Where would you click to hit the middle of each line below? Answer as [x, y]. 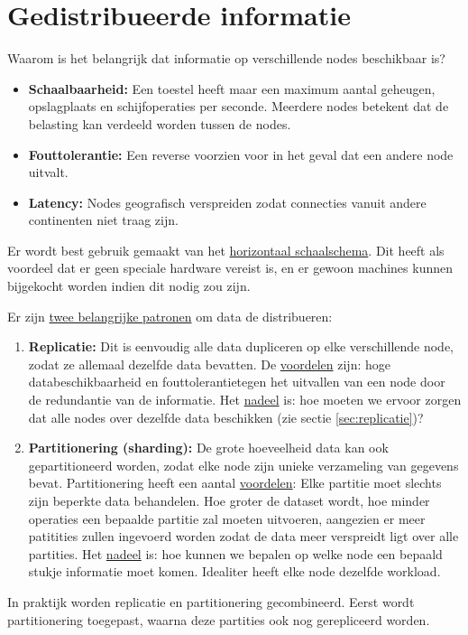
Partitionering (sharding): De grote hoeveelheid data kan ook [208, 448]
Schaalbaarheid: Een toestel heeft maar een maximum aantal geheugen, [232, 88]
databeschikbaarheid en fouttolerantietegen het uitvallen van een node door [237, 382]
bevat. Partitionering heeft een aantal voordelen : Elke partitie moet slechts [235, 483]
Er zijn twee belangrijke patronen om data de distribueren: [170, 316]
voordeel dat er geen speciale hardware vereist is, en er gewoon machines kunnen [230, 268]
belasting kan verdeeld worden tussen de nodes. [160, 123]
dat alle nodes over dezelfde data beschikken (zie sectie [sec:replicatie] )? [226, 417]
